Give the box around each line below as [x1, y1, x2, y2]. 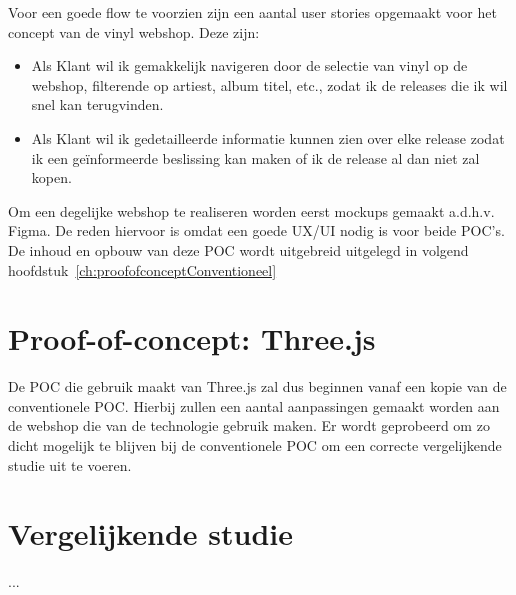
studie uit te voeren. [8, 454, 132, 475]
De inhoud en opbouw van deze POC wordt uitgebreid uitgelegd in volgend [8, 239, 469, 260]
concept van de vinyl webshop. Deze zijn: [8, 21, 260, 42]
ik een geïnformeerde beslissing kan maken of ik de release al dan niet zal [31, 147, 480, 168]
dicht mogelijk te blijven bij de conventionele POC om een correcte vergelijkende [8, 435, 502, 456]
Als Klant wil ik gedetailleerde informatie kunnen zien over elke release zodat [31, 127, 505, 148]
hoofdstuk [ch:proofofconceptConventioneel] [8, 259, 277, 280]
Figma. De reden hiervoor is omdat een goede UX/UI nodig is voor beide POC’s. [8, 220, 505, 241]
